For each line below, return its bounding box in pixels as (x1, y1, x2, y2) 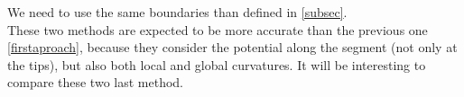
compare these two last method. (7, 73, 183, 92)
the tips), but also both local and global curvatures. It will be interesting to (7, 55, 426, 74)
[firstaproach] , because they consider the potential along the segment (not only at (7, 38, 458, 57)
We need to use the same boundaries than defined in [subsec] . (7, 3, 348, 21)
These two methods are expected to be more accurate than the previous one (7, 20, 428, 39)
